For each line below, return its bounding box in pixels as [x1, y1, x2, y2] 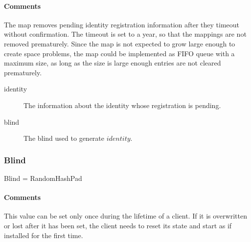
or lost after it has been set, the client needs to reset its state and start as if [4, 220, 232, 230]
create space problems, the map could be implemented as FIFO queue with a [4, 48, 235, 58]
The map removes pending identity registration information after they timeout [4, 19, 240, 29]
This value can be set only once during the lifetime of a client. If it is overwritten [4, 211, 247, 221]
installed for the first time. [4, 230, 83, 240]
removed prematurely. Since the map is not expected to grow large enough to [4, 38, 235, 48]
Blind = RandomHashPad [4, 173, 82, 183]
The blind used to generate [23, 133, 105, 143]
